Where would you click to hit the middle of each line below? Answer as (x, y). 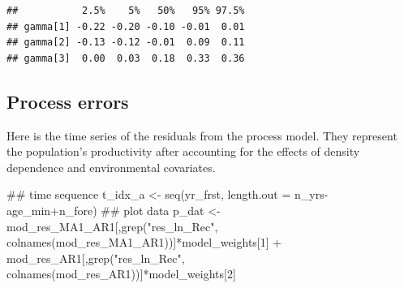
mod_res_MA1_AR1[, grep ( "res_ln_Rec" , (112, 226)
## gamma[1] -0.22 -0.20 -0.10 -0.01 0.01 (126, 26)
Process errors (68, 101)
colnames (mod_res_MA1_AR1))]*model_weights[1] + (144, 242)
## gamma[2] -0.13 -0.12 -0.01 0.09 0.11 (126, 43)
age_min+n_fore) (52, 210)
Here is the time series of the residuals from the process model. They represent (202, 135)
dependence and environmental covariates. (111, 167)
